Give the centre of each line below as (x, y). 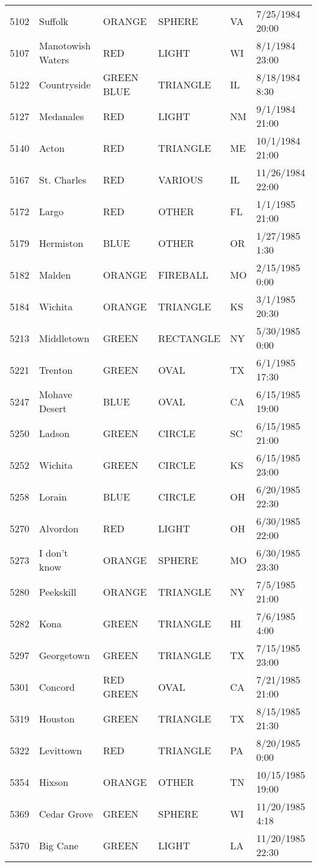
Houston (57, 718)
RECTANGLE (189, 338)
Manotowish (65, 45)
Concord (57, 687)
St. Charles (63, 179)
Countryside (65, 84)
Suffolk (54, 21)
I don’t (54, 553)
